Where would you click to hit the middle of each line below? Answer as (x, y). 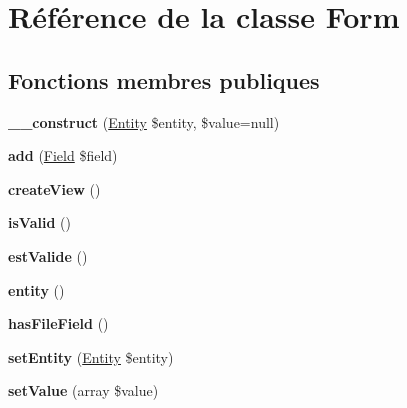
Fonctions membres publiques (164, 79)
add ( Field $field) (63, 155)
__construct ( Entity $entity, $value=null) (144, 121)
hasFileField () (58, 323)
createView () (54, 188)
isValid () (39, 222)
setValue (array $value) (83, 390)
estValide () (48, 255)
